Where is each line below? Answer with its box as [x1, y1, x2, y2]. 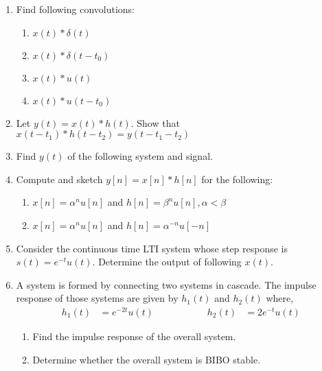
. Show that [130, 115, 180, 130]
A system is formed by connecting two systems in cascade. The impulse [16, 277, 317, 291]
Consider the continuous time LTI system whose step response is [16, 241, 288, 255]
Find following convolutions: [16, 2, 135, 16]
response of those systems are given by [16, 291, 179, 305]
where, [266, 291, 294, 305]
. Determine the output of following [92, 254, 242, 269]
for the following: [201, 171, 273, 186]
